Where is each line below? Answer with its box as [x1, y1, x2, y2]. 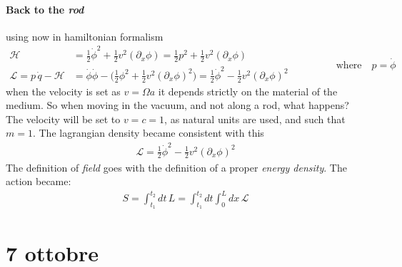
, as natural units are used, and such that [164, 111, 346, 126]
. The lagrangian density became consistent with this [32, 125, 264, 140]
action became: [6, 174, 71, 189]
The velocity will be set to [6, 111, 121, 126]
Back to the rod [6, 1, 84, 16]
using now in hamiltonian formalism [6, 28, 164, 43]
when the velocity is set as [6, 83, 121, 98]
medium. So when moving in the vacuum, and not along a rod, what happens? [6, 98, 349, 112]
